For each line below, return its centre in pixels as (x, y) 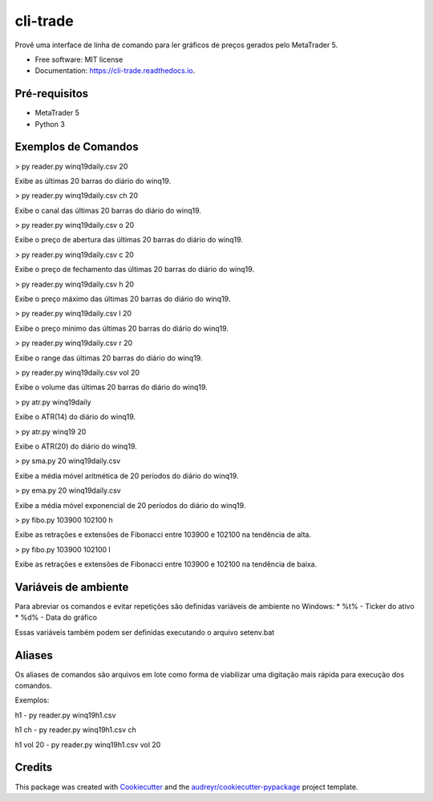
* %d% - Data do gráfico (56, 617)
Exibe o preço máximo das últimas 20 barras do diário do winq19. (123, 299)
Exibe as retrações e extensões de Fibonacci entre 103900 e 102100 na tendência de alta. (163, 535)
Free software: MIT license (79, 59)
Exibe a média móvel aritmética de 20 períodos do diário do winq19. (127, 476)
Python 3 (50, 124)
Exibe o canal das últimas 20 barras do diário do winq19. (108, 210)
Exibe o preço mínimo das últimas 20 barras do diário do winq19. (121, 328)
